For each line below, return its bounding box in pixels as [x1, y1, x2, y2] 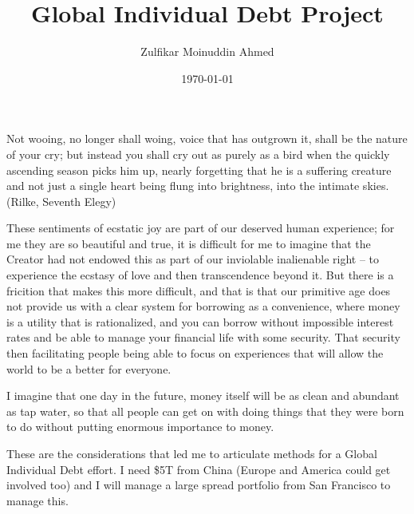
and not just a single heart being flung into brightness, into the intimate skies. [6, 177, 389, 194]
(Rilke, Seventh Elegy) [6, 192, 116, 209]
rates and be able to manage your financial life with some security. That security [6, 329, 400, 346]
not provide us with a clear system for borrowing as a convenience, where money [6, 298, 400, 314]
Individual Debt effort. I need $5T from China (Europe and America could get [6, 461, 391, 477]
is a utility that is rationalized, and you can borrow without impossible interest [6, 313, 394, 330]
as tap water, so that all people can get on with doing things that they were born [6, 402, 404, 419]
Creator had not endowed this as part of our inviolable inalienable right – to [6, 251, 380, 267]
